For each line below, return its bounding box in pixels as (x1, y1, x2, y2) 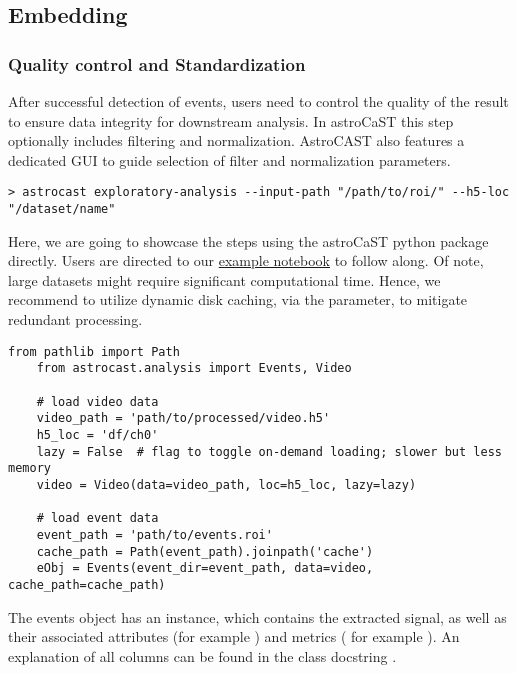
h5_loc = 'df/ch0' (36, 427, 159, 442)
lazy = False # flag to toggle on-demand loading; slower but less (36, 444, 502, 459)
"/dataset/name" (8, 202, 116, 217)
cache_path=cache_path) (8, 577, 166, 592)
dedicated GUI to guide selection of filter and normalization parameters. (8, 149, 451, 170)
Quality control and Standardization (8, 51, 306, 76)
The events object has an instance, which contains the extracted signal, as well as (8, 606, 507, 627)
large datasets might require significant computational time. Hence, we (8, 269, 441, 290)
